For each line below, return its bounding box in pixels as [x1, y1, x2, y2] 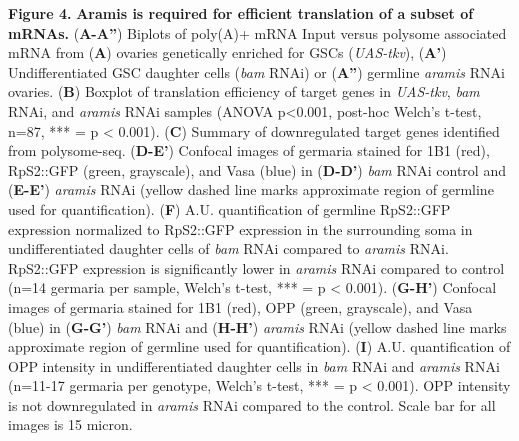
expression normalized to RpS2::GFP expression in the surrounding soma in [8, 218, 473, 239]
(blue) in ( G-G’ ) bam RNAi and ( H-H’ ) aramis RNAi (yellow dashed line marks [8, 316, 507, 337]
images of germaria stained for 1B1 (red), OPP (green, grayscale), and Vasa [8, 296, 473, 317]
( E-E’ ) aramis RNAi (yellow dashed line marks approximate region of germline [8, 179, 494, 200]
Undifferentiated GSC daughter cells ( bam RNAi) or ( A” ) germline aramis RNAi [8, 61, 505, 82]
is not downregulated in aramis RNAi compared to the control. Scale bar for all [8, 394, 496, 415]
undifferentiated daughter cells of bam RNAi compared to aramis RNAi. [8, 238, 449, 259]
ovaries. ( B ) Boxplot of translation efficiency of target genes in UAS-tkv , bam [8, 81, 480, 102]
